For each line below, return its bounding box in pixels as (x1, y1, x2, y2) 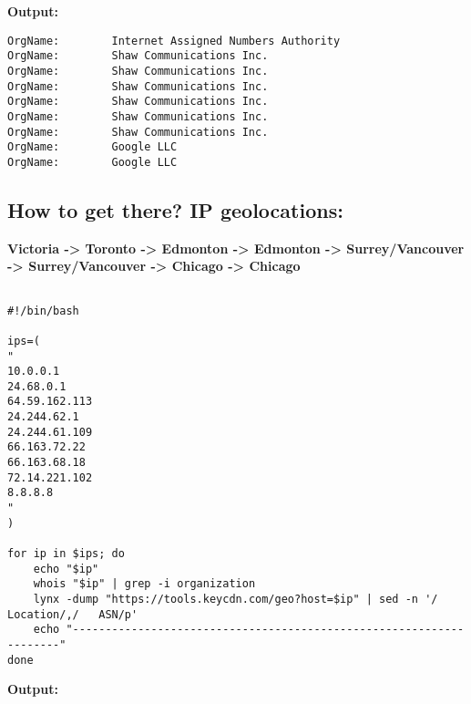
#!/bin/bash (7, 304, 79, 317)
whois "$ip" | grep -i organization (33, 577, 256, 591)
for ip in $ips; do (7, 547, 125, 561)
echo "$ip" (33, 562, 99, 575)
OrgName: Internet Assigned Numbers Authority (7, 34, 341, 47)
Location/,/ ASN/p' (7, 607, 138, 621)
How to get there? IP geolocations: (7, 195, 343, 223)
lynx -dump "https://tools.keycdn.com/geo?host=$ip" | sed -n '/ (33, 593, 438, 606)
